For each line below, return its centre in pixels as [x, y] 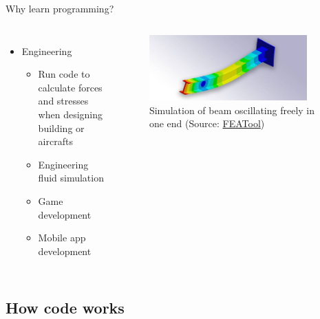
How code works [65, 307]
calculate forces [70, 87]
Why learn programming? [60, 8]
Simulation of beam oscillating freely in [232, 110]
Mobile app [62, 238]
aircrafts [55, 141]
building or [61, 128]
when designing [71, 114]
